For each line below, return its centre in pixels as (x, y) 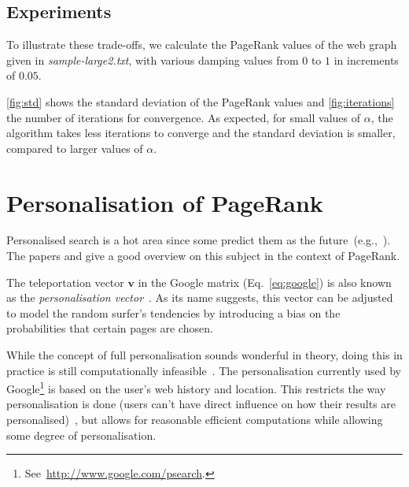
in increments (366, 59)
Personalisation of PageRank (165, 202)
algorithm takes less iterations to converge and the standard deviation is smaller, (201, 133)
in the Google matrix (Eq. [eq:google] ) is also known (265, 282)
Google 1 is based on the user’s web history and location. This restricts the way (196, 387)
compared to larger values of (75, 148)
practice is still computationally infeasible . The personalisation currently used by (204, 370)
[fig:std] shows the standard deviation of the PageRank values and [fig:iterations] (201, 101)
